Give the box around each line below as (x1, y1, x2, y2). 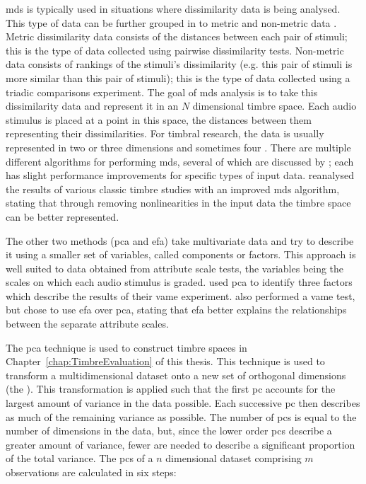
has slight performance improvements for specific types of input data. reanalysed (6, 168, 355, 183)
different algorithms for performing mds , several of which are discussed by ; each (6, 154, 354, 168)
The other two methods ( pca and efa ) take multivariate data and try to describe (6, 233, 354, 248)
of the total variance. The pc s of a (6, 451, 153, 466)
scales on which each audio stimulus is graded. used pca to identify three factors (6, 275, 353, 289)
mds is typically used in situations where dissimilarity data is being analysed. (6, 1, 341, 16)
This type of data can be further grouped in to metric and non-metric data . (6, 15, 337, 30)
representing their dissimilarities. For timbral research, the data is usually (6, 126, 324, 141)
